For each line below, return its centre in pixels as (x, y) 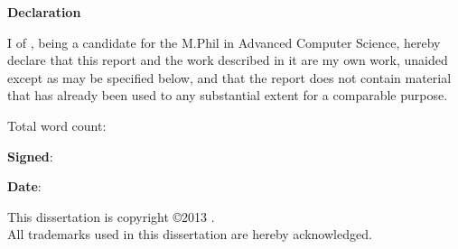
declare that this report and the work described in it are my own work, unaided (228, 60)
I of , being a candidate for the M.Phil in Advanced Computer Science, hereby (224, 42)
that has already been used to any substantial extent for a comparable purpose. (228, 95)
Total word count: (57, 125)
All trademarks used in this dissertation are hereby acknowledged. (190, 234)
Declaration (44, 12)
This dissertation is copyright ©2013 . (111, 216)
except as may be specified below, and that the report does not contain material (229, 77)
